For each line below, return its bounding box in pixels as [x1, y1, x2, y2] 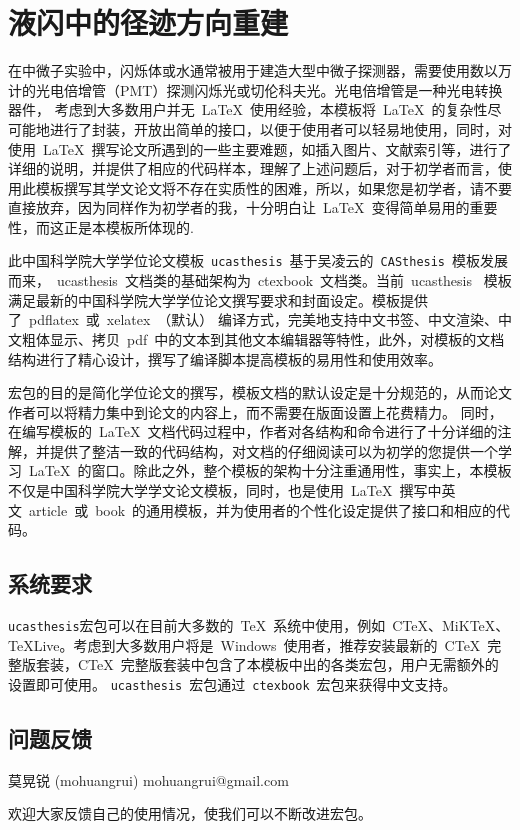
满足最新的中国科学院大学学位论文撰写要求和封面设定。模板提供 [8, 289, 428, 310]
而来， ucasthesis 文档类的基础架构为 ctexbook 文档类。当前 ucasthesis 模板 [8, 270, 512, 291]
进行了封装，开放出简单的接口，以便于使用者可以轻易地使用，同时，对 [49, 118, 512, 139]
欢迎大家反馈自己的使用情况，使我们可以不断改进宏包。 [8, 803, 372, 824]
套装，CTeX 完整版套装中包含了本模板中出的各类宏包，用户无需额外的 [35, 654, 499, 675]
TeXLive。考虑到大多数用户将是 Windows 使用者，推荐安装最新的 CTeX [8, 634, 481, 655]
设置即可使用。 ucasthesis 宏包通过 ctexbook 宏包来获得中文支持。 [8, 673, 457, 694]
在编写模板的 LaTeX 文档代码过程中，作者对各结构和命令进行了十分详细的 [8, 421, 498, 442]
